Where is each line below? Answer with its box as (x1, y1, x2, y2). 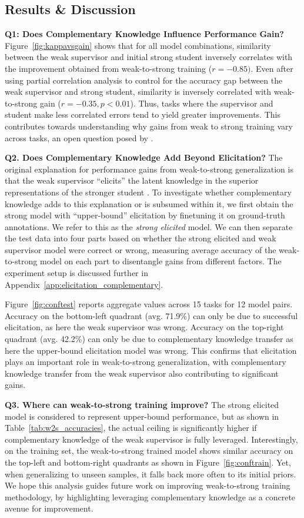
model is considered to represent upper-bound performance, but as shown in (5, 410, 279, 422)
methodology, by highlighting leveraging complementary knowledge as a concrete (5, 490, 296, 503)
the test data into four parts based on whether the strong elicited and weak (5, 232, 276, 244)
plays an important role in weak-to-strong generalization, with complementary (5, 356, 286, 368)
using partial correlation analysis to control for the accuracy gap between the (5, 74, 283, 86)
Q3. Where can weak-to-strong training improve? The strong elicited (5, 399, 279, 411)
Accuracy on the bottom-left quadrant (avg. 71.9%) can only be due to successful (5, 309, 298, 321)
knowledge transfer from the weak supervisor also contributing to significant (5, 367, 279, 379)
